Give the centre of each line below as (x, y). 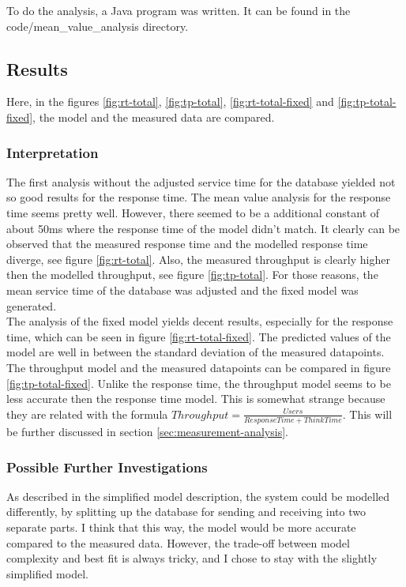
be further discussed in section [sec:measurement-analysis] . (147, 432)
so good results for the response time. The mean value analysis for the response (199, 197)
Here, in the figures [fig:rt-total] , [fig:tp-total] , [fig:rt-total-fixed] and (170, 102)
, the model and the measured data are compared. (154, 117)
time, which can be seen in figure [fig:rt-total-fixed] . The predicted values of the (199, 336)
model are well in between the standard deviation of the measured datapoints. (195, 352)
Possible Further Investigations (107, 467)
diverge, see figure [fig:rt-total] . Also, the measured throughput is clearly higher (198, 259)
